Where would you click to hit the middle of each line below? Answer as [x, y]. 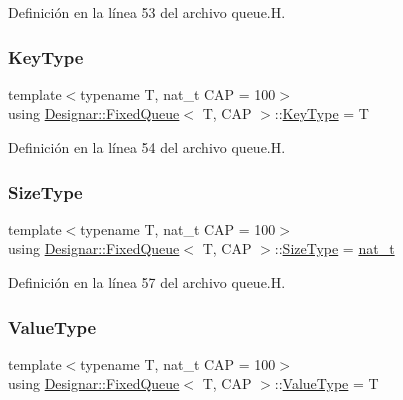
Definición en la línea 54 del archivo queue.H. [147, 147]
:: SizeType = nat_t [334, 248]
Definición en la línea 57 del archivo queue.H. [147, 282]
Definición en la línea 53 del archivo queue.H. [147, 12]
